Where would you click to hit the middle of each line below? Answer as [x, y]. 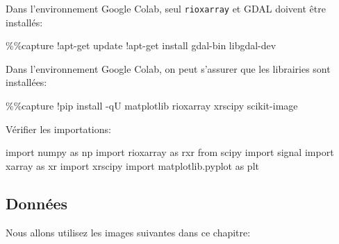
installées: [26, 82]
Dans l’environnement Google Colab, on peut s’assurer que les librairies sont [168, 68]
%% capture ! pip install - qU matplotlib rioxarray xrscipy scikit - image [152, 106]
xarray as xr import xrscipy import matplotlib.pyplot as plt [132, 165]
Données [37, 203]
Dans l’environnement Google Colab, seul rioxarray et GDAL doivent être [166, 8]
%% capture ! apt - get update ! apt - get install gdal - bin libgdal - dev [141, 45]
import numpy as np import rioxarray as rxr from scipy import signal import [170, 152]
